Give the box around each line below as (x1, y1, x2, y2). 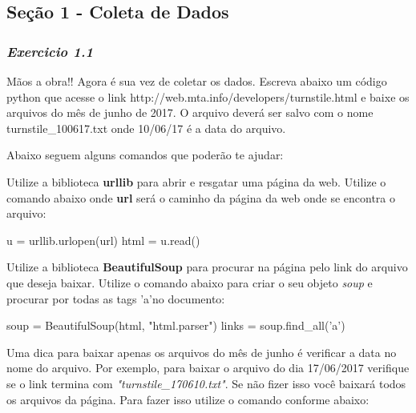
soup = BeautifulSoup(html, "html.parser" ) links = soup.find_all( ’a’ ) (6, 317, 345, 334)
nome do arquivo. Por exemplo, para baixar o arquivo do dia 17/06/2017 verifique (6, 359, 410, 376)
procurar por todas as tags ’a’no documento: (6, 290, 225, 307)
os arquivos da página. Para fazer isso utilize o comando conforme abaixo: (6, 391, 370, 407)
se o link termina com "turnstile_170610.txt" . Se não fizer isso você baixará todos (6, 375, 406, 391)
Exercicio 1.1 (6, 41, 94, 61)
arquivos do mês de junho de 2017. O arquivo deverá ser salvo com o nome (6, 104, 374, 121)
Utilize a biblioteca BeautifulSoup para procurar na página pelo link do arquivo (6, 259, 408, 275)
